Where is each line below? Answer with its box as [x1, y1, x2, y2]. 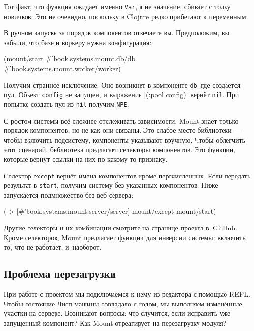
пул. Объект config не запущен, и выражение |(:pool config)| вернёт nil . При [4, 89, 239, 100]
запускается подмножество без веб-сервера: [4, 189, 134, 200]
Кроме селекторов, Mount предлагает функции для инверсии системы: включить [4, 232, 246, 242]
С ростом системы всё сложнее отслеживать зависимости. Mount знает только [4, 115, 239, 126]
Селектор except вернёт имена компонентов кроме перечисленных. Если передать [4, 170, 251, 180]
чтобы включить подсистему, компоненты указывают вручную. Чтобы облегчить [4, 134, 246, 145]
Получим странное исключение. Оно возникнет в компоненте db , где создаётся [4, 79, 241, 90]
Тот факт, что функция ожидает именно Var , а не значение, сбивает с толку [4, 1, 231, 11]
